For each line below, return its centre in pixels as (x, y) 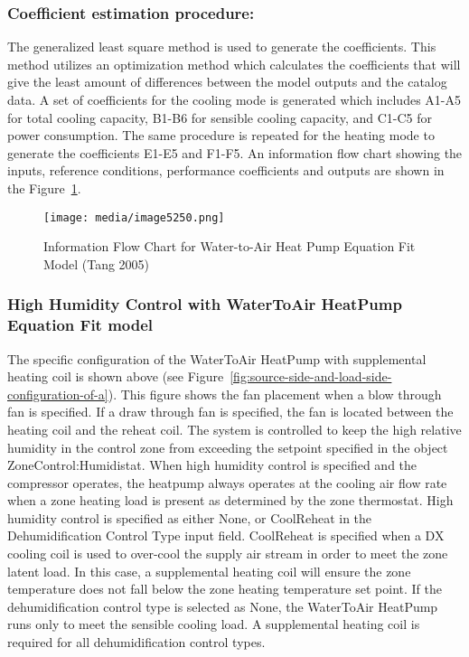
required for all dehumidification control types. (136, 642)
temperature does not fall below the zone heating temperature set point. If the (225, 589)
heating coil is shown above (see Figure (116, 376)
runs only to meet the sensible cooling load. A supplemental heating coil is (214, 624)
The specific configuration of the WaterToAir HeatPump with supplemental (217, 358)
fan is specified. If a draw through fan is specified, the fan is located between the (230, 412)
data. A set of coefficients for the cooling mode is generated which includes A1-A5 (234, 99)
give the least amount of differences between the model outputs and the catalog (227, 82)
